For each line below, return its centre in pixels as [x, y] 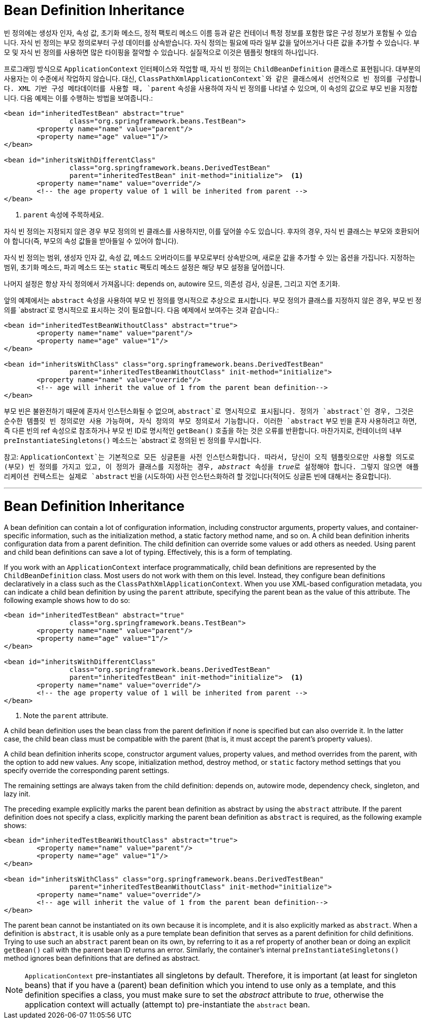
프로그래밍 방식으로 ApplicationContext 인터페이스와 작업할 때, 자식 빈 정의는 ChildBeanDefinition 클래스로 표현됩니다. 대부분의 [212, 69]
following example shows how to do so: [67, 600]
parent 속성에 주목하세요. [64, 214]
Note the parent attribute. [66, 716]
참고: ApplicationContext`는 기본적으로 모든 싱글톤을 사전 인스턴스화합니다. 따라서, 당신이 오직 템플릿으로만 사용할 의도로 [209, 457]
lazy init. [17, 794]
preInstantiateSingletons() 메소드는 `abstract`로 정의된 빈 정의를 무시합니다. [133, 440]
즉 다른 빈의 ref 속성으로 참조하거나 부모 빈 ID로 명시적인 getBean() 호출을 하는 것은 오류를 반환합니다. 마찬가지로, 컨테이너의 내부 [203, 430]
